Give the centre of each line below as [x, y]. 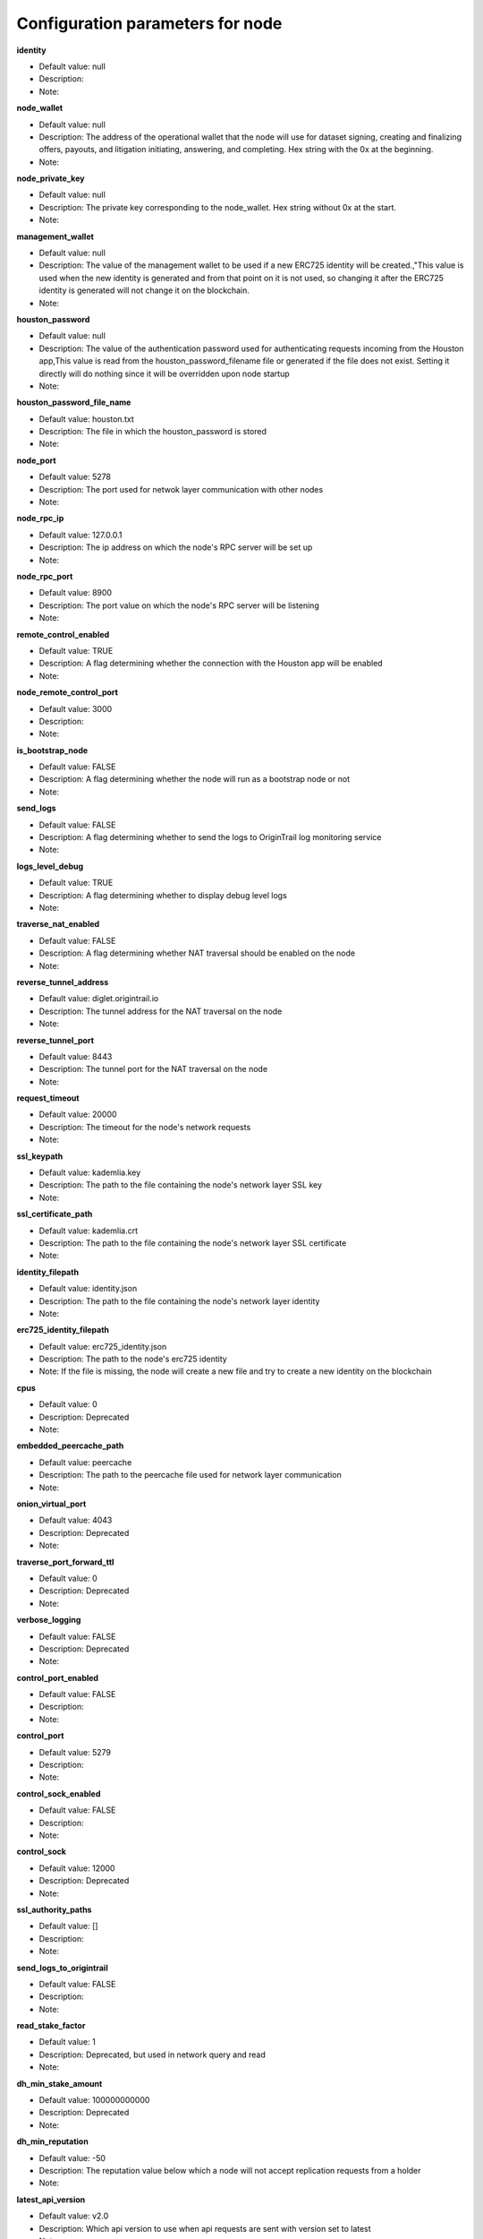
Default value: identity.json [88, 1289]
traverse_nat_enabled [58, 924]
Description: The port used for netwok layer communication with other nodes [181, 489]
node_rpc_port [45, 576]
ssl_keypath [40, 1156]
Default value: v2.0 [74, 2216]
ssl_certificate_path [55, 1214]
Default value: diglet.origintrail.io [99, 999]
